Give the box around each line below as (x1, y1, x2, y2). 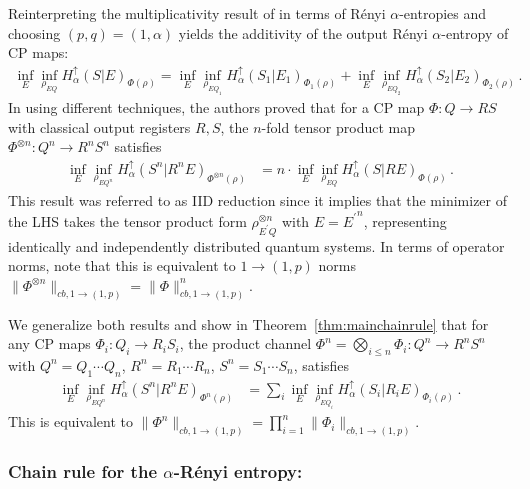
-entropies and (399, 3, 487, 23)
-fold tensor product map (261, 116, 415, 137)
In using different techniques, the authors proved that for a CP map (8, 97, 425, 118)
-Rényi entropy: (173, 458, 303, 483)
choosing (8, 22, 61, 43)
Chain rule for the (8, 458, 158, 483)
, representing (363, 210, 447, 231)
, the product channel (179, 333, 312, 354)
